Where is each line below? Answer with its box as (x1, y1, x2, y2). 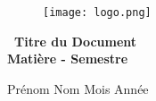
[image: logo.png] (43, 6, 152, 19)
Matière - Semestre (7, 49, 128, 68)
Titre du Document (14, 31, 137, 50)
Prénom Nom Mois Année (7, 79, 149, 97)
